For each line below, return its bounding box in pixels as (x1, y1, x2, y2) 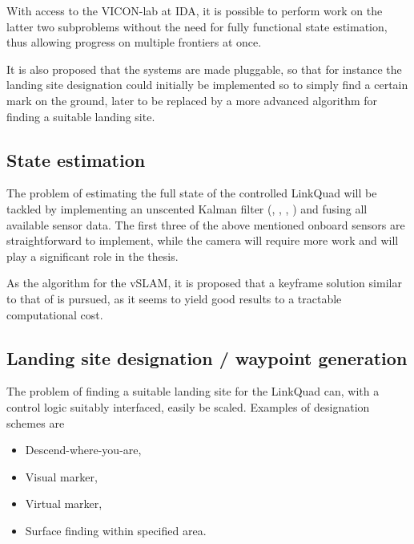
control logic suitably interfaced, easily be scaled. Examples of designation (6, 398, 370, 415)
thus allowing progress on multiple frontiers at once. (6, 34, 262, 51)
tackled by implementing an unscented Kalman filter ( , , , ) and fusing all (6, 200, 368, 217)
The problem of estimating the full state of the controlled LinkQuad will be (6, 185, 377, 201)
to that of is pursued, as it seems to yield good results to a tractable (6, 290, 342, 307)
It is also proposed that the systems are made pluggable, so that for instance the (6, 60, 402, 77)
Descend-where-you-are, (25, 441, 142, 458)
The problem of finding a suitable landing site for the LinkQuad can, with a (6, 383, 380, 400)
